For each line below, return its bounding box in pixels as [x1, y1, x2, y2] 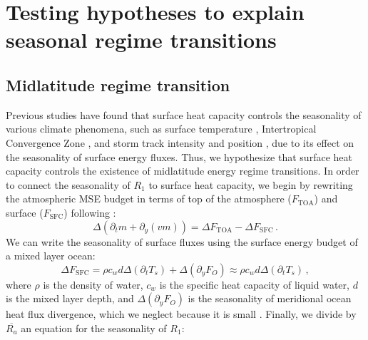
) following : [63, 205, 116, 220]
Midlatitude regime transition [6, 73, 230, 96]
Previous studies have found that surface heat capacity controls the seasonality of [6, 107, 362, 122]
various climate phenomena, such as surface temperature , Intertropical [6, 121, 317, 136]
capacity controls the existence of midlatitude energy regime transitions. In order [6, 163, 359, 178]
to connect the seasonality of [6, 177, 131, 192]
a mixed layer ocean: [6, 248, 96, 263]
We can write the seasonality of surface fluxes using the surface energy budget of [6, 234, 358, 249]
